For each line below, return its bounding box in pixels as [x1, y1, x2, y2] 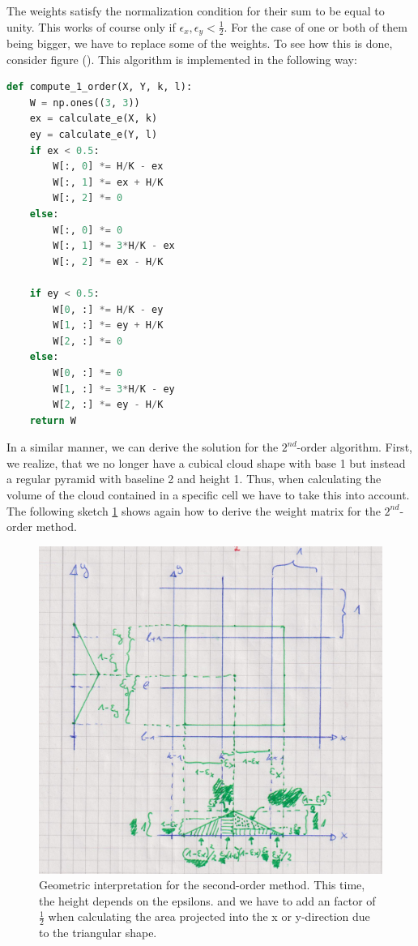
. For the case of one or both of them [224, 18, 407, 35]
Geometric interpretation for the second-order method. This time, [39, 876, 365, 893]
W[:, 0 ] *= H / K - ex [53, 161, 164, 173]
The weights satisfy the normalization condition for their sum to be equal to [6, 2, 385, 19]
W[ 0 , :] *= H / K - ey [53, 303, 164, 315]
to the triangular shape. [39, 924, 157, 941]
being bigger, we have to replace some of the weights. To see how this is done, [6, 35, 393, 52]
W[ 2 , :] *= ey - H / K [53, 399, 164, 411]
